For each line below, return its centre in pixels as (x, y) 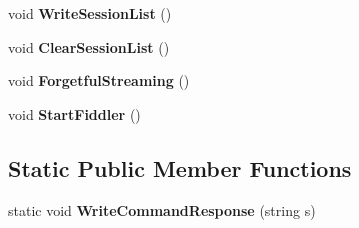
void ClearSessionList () (89, 46)
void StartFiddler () (74, 113)
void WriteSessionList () (90, 13)
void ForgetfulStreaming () (99, 80)
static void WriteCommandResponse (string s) (162, 209)
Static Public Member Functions (180, 167)
